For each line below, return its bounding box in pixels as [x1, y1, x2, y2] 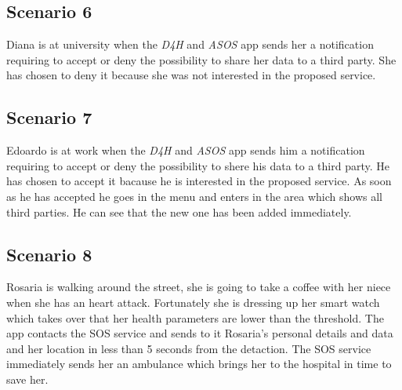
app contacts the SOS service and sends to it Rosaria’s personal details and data [6, 325, 393, 341]
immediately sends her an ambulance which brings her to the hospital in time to [6, 355, 392, 372]
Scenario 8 [6, 242, 92, 266]
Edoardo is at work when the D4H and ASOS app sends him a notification [6, 142, 365, 159]
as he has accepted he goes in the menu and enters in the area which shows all [6, 188, 382, 204]
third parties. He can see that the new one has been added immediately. [6, 203, 352, 220]
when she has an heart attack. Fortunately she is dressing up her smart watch [6, 293, 380, 310]
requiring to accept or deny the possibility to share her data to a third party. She [6, 51, 397, 67]
